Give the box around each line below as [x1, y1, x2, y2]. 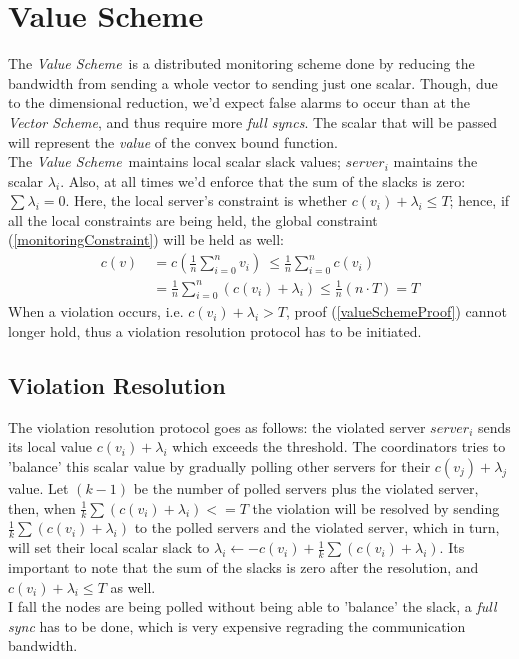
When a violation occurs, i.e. [8, 301, 184, 322]
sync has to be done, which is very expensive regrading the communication [8, 615, 466, 636]
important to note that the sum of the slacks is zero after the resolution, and [8, 557, 479, 578]
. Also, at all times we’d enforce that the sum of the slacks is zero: [60, 170, 466, 191]
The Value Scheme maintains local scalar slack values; [8, 151, 341, 172]
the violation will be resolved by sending [252, 497, 500, 518]
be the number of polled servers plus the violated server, [133, 478, 479, 499]
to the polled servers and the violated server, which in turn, [134, 517, 500, 538]
